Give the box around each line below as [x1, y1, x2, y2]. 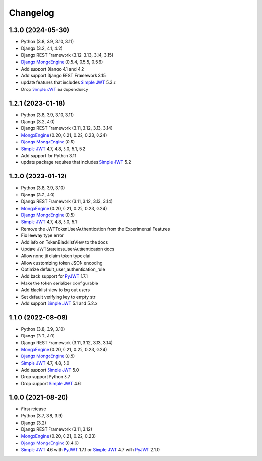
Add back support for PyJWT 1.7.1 [21, 273, 88, 279]
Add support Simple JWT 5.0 [21, 367, 79, 373]
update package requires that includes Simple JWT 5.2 [21, 160, 131, 165]
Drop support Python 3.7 [21, 373, 70, 379]
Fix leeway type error [21, 232, 64, 238]
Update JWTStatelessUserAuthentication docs [21, 246, 115, 252]
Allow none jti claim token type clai [21, 253, 91, 259]
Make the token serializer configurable [21, 280, 98, 286]
